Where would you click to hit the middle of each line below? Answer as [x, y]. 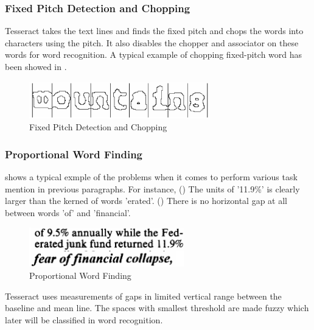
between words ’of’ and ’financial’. [68, 212]
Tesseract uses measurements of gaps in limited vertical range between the [143, 296]
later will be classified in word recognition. [84, 319]
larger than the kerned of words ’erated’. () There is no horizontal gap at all [146, 201]
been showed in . [36, 66]
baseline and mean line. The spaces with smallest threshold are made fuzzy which [157, 308]
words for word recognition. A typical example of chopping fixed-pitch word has [154, 54]
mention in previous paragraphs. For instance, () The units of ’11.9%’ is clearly [152, 188]
